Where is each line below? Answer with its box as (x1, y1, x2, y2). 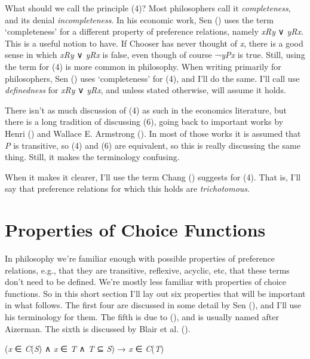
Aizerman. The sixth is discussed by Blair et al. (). (5, 322, 191, 335)
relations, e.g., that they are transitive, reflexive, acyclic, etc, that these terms (5, 263, 290, 276)
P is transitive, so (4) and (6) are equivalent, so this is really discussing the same (5, 139, 300, 151)
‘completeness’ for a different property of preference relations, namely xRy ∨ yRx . (5, 25, 303, 38)
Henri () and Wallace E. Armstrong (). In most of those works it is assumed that (5, 127, 301, 139)
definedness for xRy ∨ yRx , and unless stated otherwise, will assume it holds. (5, 84, 286, 96)
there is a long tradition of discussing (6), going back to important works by (5, 115, 284, 128)
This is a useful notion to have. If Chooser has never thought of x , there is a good (5, 36, 303, 49)
